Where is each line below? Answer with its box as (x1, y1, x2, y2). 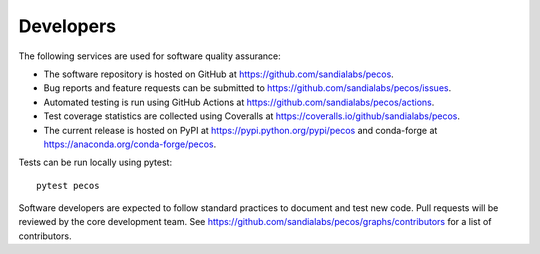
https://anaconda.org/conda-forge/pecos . (43, 138, 217, 150)
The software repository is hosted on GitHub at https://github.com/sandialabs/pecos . (43, 68, 394, 80)
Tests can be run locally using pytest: (18, 156, 173, 169)
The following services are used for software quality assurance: (18, 50, 282, 62)
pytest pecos (36, 180, 100, 191)
